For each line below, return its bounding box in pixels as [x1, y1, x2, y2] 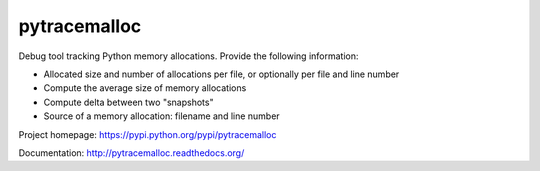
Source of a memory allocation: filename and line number [43, 110, 280, 122]
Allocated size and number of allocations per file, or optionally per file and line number [43, 68, 400, 80]
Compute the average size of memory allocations [43, 82, 247, 94]
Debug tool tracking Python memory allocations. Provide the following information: [18, 50, 359, 62]
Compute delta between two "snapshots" [43, 96, 214, 108]
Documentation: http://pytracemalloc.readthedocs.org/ [18, 146, 245, 159]
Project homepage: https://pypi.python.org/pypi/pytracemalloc [18, 128, 277, 140]
